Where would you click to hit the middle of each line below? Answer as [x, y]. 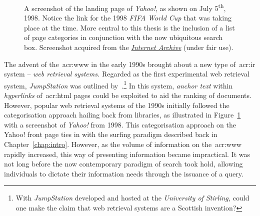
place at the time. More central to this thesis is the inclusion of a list [129, 27]
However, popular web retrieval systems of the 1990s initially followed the [117, 105]
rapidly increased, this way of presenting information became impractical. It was [127, 154]
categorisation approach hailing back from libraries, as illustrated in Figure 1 [122, 115]
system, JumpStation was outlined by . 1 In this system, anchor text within [118, 84]
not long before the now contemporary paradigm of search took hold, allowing [123, 164]
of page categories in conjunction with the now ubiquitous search [123, 37]
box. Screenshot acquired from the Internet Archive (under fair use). [129, 47]
